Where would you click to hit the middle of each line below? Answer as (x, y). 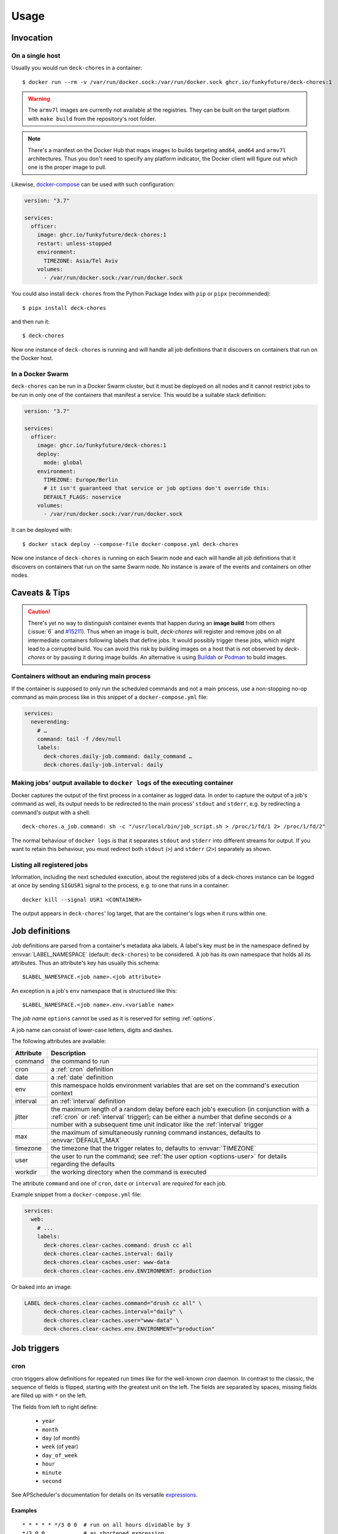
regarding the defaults (83, 1164)
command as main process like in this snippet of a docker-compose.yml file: (110, 697)
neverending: (50, 722)
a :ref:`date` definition (82, 1077)
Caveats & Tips (41, 592)
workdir (26, 1172)
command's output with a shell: (51, 812)
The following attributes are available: (59, 1041)
